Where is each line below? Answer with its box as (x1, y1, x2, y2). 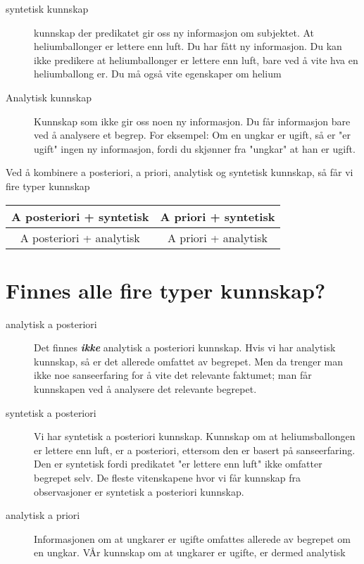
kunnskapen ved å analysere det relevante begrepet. (34, 382, 257, 396)
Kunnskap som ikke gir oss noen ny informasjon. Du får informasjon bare (34, 113, 351, 128)
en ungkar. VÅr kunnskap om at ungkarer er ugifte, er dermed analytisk (34, 545, 346, 560)
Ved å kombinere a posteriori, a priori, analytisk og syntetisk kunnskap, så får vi (6, 165, 353, 180)
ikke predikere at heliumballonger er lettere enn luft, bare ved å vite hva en (34, 52, 358, 67)
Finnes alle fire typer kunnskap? (6, 275, 326, 304)
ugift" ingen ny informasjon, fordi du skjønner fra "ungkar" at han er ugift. (34, 141, 356, 156)
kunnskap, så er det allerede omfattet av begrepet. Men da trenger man (34, 353, 344, 368)
